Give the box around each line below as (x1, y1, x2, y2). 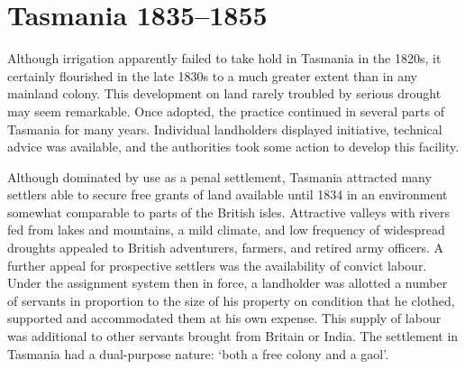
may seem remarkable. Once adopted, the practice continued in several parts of (7, 101, 444, 120)
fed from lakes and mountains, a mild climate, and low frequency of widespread (7, 220, 445, 239)
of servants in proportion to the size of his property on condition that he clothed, (7, 291, 455, 309)
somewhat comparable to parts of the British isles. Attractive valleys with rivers (7, 202, 450, 221)
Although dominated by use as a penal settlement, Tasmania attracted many (7, 167, 432, 186)
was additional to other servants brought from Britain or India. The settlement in (7, 327, 459, 346)
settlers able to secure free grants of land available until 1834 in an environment (7, 185, 448, 204)
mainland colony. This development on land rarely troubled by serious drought (7, 84, 442, 103)
